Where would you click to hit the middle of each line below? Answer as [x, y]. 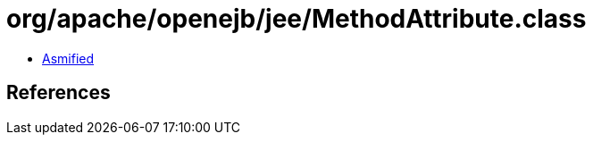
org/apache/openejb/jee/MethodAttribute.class [296, 19]
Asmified [68, 58]
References [58, 93]
